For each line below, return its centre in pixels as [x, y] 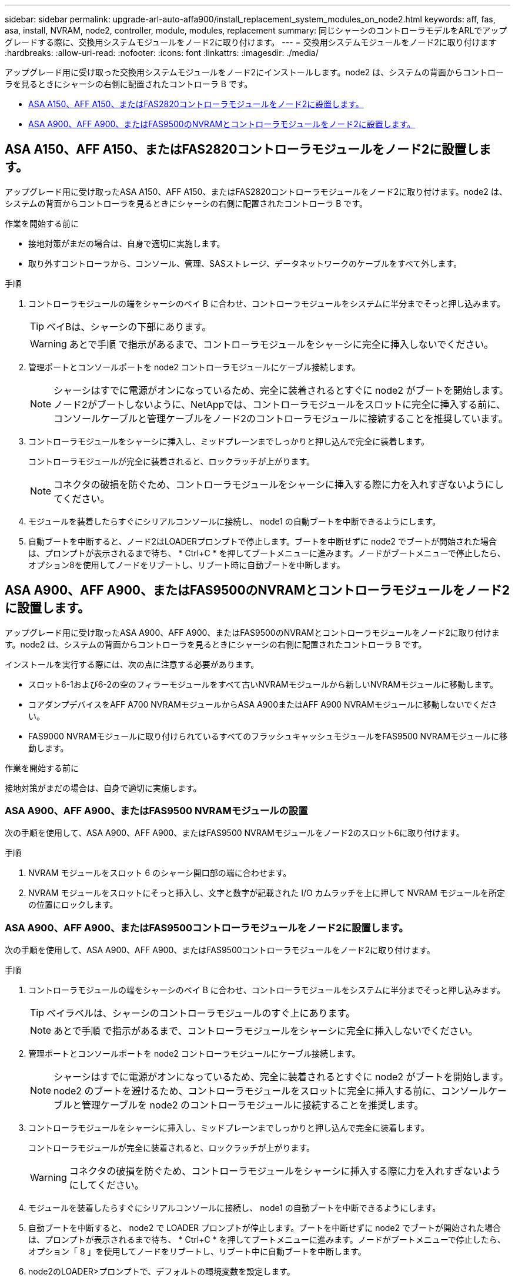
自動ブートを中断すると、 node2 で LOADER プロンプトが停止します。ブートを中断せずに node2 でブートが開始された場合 [265, 1228]
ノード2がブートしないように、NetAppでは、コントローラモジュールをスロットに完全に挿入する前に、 [280, 404]
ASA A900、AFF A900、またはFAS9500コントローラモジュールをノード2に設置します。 [207, 927]
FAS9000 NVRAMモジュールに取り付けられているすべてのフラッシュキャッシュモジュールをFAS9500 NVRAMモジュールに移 [268, 736]
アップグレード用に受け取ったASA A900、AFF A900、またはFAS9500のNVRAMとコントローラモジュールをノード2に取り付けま [252, 632]
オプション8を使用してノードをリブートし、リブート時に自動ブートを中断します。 [187, 565]
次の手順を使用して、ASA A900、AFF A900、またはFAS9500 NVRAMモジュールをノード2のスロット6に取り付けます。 [235, 833]
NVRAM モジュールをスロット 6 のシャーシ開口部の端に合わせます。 [160, 873]
